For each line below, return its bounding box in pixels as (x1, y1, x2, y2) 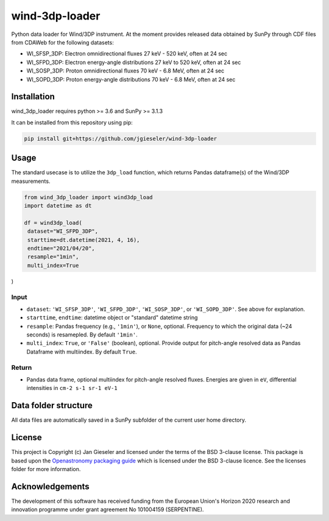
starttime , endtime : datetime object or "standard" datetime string (26, 314, 198, 321)
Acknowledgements (11, 481, 90, 492)
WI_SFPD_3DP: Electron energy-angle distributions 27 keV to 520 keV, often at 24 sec (26, 58, 241, 66)
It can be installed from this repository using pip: (11, 119, 133, 126)
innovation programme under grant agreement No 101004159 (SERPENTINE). (11, 506, 204, 513)
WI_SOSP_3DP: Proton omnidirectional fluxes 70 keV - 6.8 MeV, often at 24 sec (26, 67, 225, 74)
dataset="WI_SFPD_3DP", (27, 228, 99, 235)
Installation (11, 91, 55, 102)
